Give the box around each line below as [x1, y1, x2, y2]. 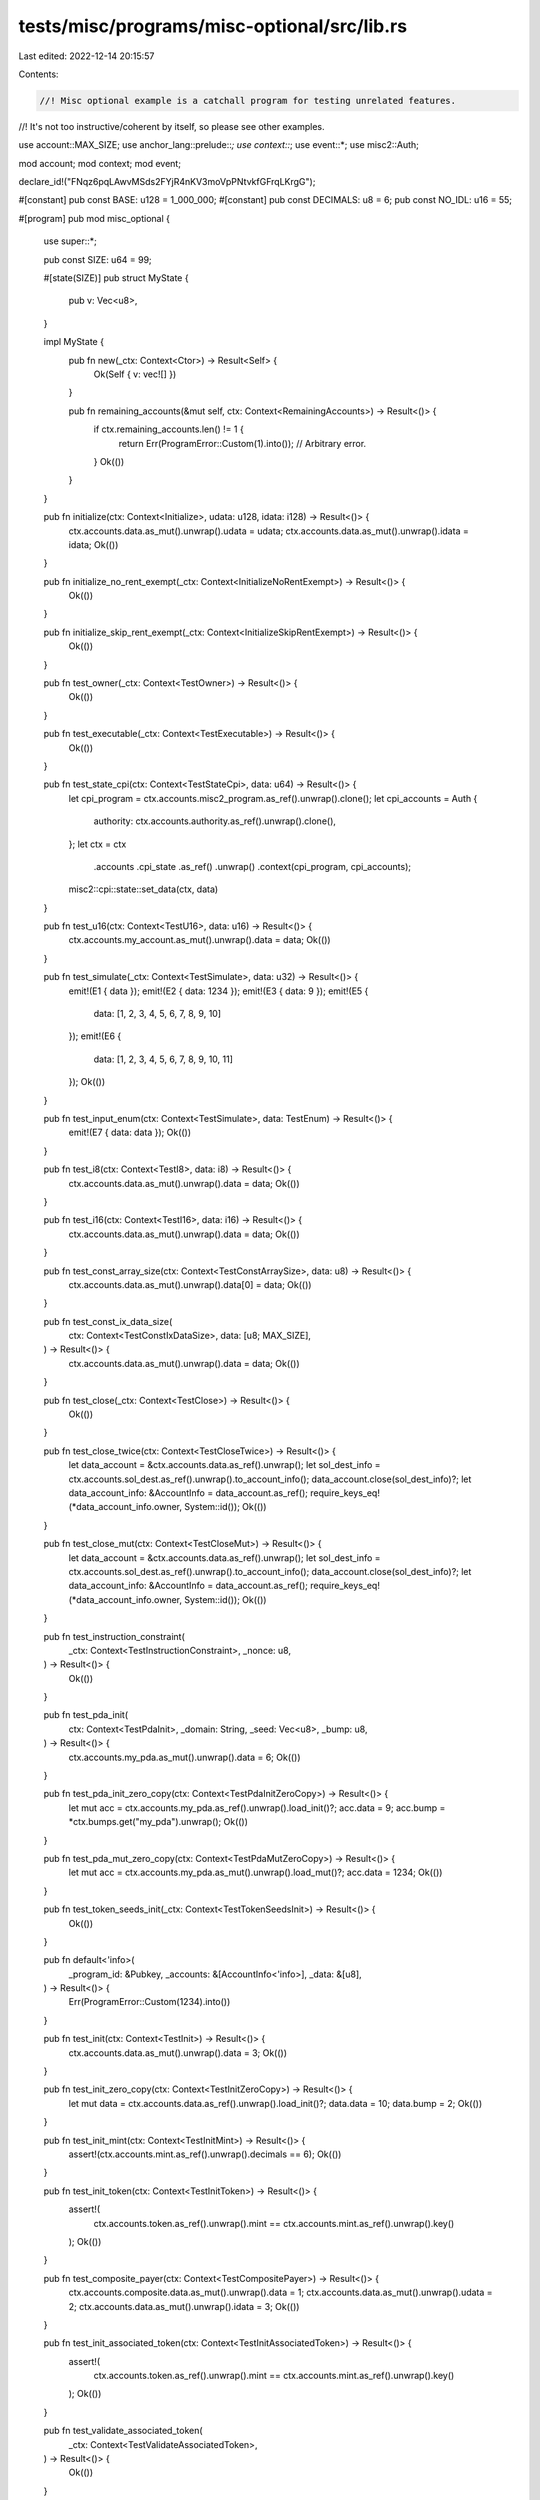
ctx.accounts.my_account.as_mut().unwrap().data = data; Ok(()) [68, 934, 331, 946]
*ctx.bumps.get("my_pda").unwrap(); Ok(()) [68, 1816, 249, 1828]
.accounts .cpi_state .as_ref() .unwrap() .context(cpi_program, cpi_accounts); [93, 860, 412, 872]
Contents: [18, 68, 59, 80]
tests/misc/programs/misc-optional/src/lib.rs [18, 15, 408, 37]
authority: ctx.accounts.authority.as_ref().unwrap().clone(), [93, 815, 337, 827]
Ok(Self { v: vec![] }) [93, 368, 177, 380]
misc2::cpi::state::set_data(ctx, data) [68, 883, 219, 895]
